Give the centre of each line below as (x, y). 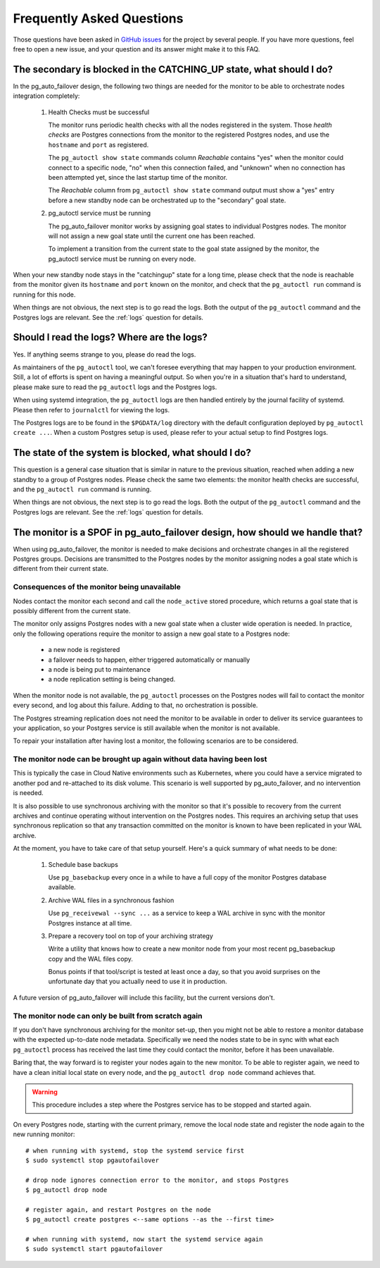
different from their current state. (61, 569)
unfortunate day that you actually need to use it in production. (138, 981)
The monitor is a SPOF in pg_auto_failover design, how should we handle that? (188, 532)
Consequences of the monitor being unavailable (97, 587)
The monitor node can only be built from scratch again (108, 1016)
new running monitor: (44, 1134)
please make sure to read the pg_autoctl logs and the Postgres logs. (115, 387)
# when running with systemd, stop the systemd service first (135, 1150)
